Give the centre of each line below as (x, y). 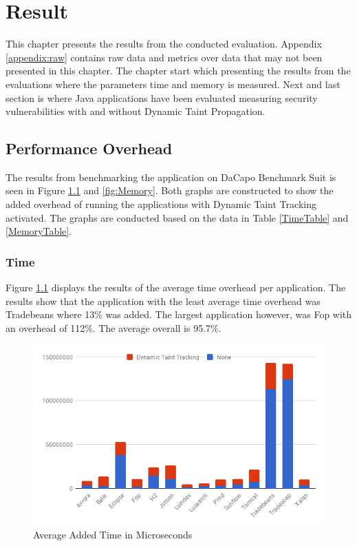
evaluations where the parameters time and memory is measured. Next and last (173, 84)
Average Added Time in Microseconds (113, 535)
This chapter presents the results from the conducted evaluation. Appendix (164, 44)
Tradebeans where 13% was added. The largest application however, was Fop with (179, 314)
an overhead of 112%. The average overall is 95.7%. (113, 327)
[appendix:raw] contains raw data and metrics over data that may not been (164, 57)
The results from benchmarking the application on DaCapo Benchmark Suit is (171, 177)
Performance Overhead (89, 148)
